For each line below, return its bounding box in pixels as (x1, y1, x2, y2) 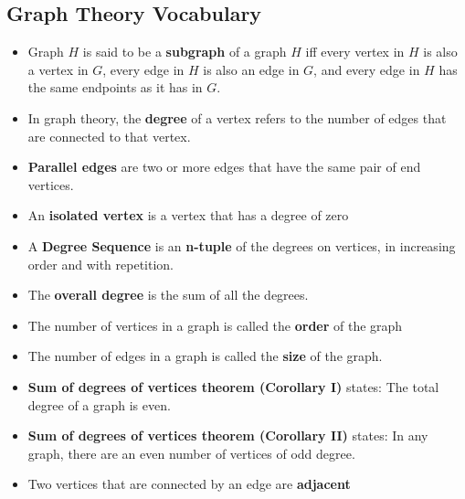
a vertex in (27, 59, 89, 79)
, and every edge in (313, 59, 420, 79)
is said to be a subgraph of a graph (82, 42, 287, 61)
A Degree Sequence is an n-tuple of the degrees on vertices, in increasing (27, 236, 456, 255)
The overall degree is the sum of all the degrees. (27, 285, 309, 304)
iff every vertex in (305, 42, 405, 61)
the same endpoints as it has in (27, 78, 203, 97)
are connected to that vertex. (27, 126, 191, 145)
